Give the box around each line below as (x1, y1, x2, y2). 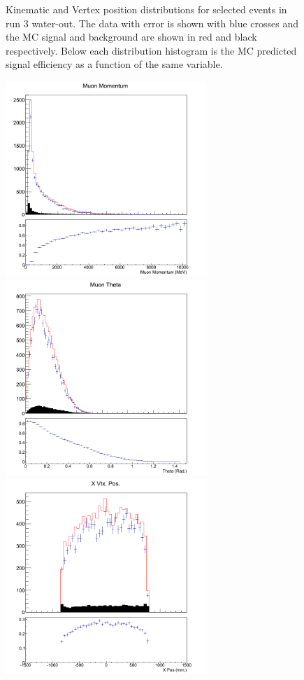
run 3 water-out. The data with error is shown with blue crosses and (6, 15, 299, 30)
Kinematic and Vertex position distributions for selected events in (6, 2, 287, 16)
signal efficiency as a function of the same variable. (6, 57, 223, 71)
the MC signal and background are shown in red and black (6, 29, 257, 44)
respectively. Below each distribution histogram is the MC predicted (6, 43, 297, 57)
